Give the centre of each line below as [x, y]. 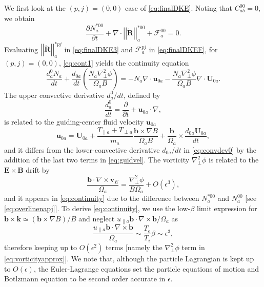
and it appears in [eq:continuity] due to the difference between [102, 198]
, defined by [142, 95]
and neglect [97, 218]
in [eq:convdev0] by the [220, 149]
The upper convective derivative [54, 95]
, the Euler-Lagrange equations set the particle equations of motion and [146, 268]
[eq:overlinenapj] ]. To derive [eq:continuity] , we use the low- [97, 208]
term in [193, 247]
